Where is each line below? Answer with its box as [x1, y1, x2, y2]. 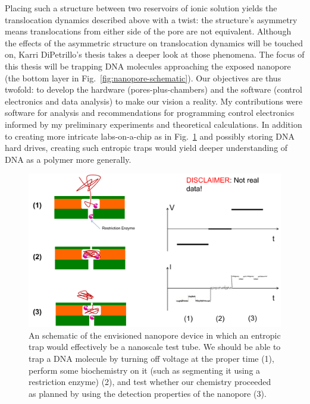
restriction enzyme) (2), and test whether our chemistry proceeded [29, 375, 271, 388]
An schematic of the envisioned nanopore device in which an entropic [29, 329, 281, 341]
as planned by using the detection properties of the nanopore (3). [29, 387, 267, 399]
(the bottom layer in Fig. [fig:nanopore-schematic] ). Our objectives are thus [5, 71, 281, 84]
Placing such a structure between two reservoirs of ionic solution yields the [5, 2, 277, 14]
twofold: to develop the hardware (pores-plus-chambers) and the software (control [5, 83, 302, 96]
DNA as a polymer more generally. [5, 153, 131, 165]
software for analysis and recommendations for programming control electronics [5, 106, 295, 119]
